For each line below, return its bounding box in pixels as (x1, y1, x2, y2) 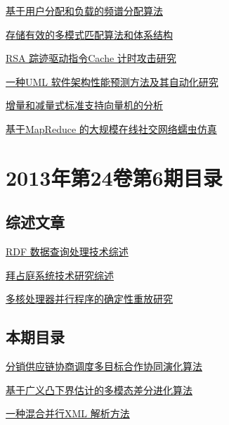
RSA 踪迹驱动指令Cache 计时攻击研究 (6, 51, 176, 65)
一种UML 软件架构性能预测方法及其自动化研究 (6, 74, 218, 89)
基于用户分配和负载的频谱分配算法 (6, 4, 163, 18)
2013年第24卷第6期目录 (6, 163, 223, 191)
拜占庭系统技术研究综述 (6, 267, 114, 282)
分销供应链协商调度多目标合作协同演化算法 (6, 359, 202, 374)
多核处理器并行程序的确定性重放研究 (6, 291, 173, 306)
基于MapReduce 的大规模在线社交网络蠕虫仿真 (6, 121, 217, 136)
